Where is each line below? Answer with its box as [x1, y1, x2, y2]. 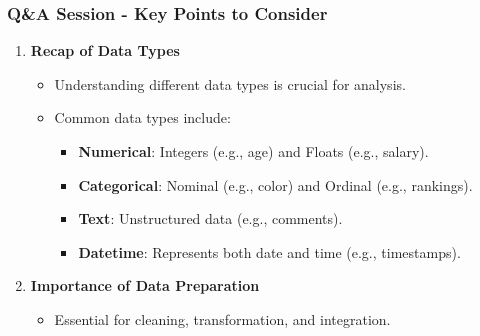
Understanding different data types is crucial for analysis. [54, 73, 406, 94]
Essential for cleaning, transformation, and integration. [54, 308, 391, 329]
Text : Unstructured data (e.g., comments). [78, 208, 343, 229]
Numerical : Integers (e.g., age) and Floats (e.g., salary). [78, 141, 429, 161]
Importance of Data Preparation [30, 275, 260, 296]
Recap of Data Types [30, 40, 180, 61]
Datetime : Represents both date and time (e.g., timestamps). [78, 241, 461, 262]
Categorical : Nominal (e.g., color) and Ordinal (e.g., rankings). [78, 174, 473, 195]
